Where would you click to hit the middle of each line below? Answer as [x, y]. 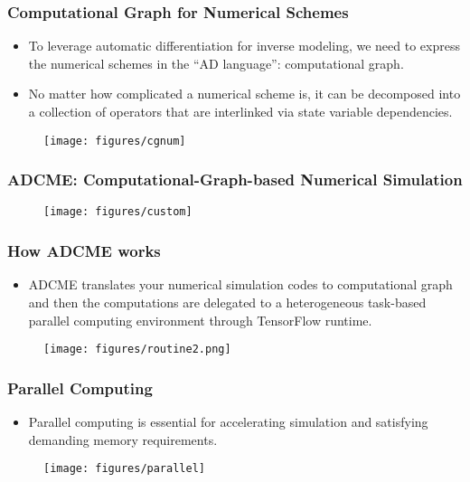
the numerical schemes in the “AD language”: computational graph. [216, 63]
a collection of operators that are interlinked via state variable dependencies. [240, 111]
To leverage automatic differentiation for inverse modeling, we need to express [244, 46]
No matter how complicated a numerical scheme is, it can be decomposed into [244, 94]
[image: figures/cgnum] [115, 141]
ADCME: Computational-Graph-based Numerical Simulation [235, 180]
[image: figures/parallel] [124, 469]
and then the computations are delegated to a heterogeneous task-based [227, 302]
